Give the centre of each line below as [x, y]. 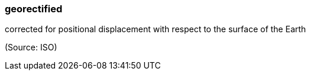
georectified [34, 9]
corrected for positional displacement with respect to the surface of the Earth [156, 29]
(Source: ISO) [31, 47]
